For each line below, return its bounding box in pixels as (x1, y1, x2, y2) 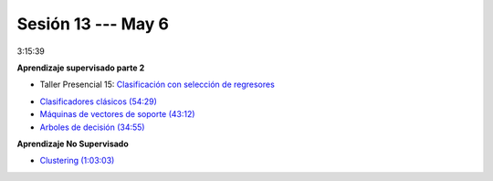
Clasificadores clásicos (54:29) (39, 96, 157, 107)
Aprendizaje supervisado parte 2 (16, 62, 145, 73)
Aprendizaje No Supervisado (16, 138, 130, 149)
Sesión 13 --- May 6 (16, 14, 169, 34)
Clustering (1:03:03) (39, 155, 115, 166)
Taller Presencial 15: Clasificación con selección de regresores (39, 79, 276, 90)
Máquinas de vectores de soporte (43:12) (39, 109, 195, 120)
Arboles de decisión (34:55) (39, 122, 145, 133)
